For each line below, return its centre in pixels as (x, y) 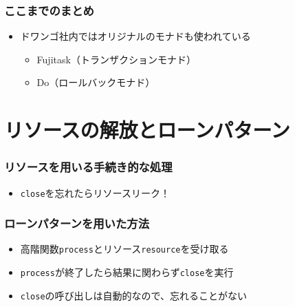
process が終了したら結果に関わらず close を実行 (127, 272)
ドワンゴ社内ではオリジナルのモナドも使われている (135, 36)
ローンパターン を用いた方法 (77, 223)
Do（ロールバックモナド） (96, 82)
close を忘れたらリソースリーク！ (95, 192)
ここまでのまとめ (49, 10)
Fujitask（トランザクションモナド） (116, 59)
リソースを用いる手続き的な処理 (88, 167)
